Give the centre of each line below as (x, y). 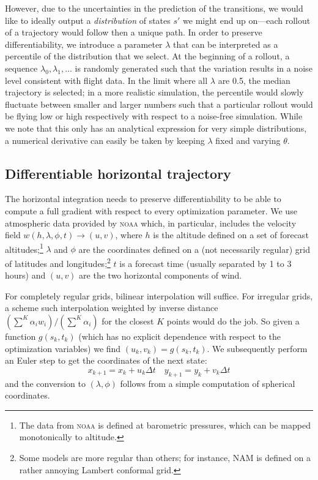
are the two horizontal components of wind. (161, 275)
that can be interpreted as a (226, 44)
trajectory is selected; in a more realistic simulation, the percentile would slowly (154, 92)
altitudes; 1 (24, 248)
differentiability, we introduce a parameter (84, 44)
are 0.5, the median (254, 80)
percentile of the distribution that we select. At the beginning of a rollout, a (147, 56)
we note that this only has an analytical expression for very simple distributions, (156, 128)
